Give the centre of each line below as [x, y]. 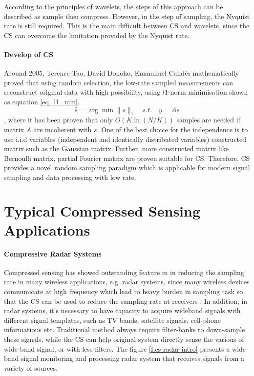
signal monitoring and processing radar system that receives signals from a [133, 358]
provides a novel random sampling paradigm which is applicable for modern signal [127, 168]
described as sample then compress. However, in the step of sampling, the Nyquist [127, 16]
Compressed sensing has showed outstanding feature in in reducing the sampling [124, 272]
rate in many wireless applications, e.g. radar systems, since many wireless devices [127, 282]
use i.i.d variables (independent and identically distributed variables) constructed [125, 139]
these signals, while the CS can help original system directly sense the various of [124, 339]
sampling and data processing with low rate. [70, 177]
